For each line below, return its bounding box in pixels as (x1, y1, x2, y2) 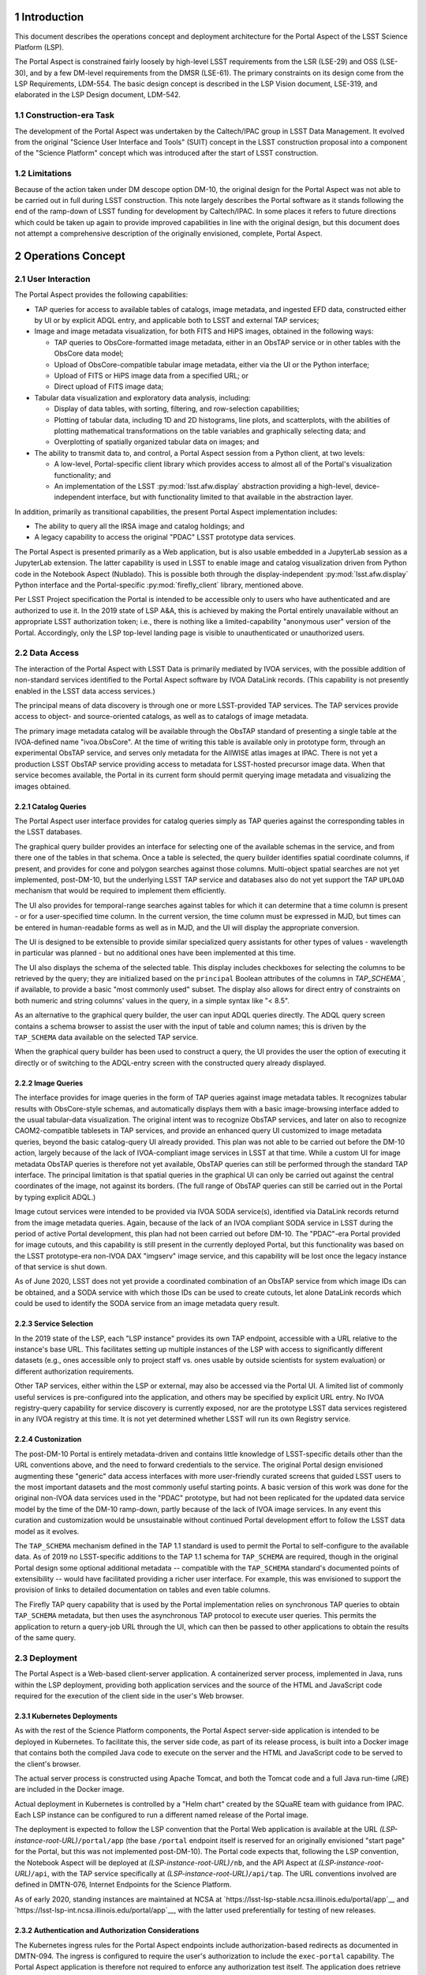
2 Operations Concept (14, 249, 125, 262)
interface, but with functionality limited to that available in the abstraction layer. (96, 492, 353, 502)
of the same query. (14, 1633, 77, 1642)
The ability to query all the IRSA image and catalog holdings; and (34, 521, 245, 531)
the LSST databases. (14, 827, 83, 837)
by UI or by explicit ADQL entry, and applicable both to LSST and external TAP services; (34, 316, 319, 325)
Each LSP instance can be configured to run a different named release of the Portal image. (14, 1810, 309, 1820)
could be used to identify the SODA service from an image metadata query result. (14, 1299, 280, 1308)
